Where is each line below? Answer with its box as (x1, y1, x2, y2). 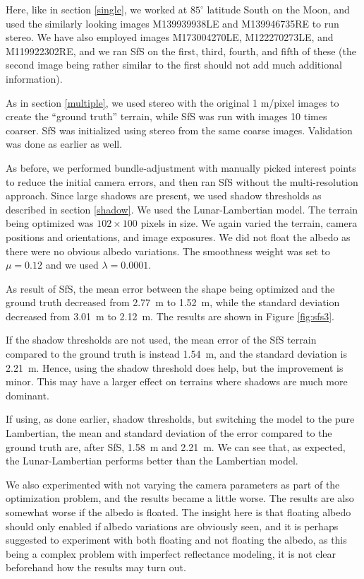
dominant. (6, 387, 49, 402)
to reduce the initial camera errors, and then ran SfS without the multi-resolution (6, 174, 358, 189)
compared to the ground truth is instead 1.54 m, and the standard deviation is (6, 346, 347, 361)
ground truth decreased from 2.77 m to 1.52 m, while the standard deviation (6, 295, 340, 310)
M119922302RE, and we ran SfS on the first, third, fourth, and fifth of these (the (6, 43, 356, 58)
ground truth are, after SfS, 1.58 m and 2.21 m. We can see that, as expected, (6, 439, 346, 454)
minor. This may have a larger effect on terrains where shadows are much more (6, 374, 348, 389)
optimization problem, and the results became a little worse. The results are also (6, 491, 354, 505)
